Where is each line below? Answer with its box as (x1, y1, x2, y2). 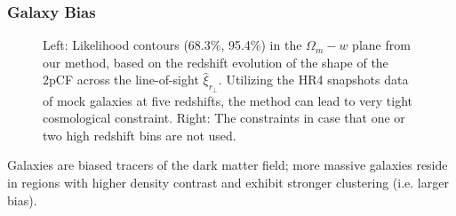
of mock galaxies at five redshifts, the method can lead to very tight (43, 91, 413, 109)
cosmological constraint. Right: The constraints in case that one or (43, 108, 405, 127)
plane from (352, 36, 411, 54)
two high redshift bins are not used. (43, 125, 236, 144)
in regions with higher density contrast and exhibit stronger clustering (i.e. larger (7, 172, 449, 191)
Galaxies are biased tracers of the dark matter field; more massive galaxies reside (7, 156, 448, 174)
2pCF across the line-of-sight (43, 70, 199, 89)
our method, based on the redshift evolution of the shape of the (43, 52, 388, 71)
